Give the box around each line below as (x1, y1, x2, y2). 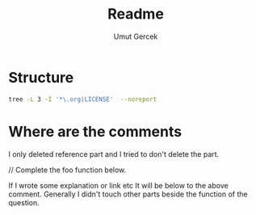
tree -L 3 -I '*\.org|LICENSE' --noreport (8, 95, 157, 103)
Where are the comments (8, 122, 183, 141)
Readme (107, 5, 164, 23)
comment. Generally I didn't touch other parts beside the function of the (8, 189, 248, 199)
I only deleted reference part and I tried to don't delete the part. (8, 149, 220, 158)
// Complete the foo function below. (8, 165, 127, 175)
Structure (8, 68, 74, 86)
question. (8, 197, 40, 207)
